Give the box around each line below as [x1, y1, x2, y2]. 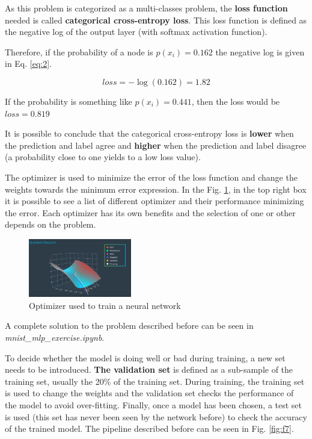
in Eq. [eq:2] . [5, 57, 52, 70]
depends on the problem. [5, 218, 96, 231]
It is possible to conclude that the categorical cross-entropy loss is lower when [5, 127, 294, 140]
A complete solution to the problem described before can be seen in [5, 319, 254, 332]
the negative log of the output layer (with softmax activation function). [5, 25, 268, 38]
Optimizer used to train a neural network [29, 299, 181, 311]
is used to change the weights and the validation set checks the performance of [5, 387, 294, 399]
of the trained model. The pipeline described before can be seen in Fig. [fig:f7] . [5, 422, 294, 435]
